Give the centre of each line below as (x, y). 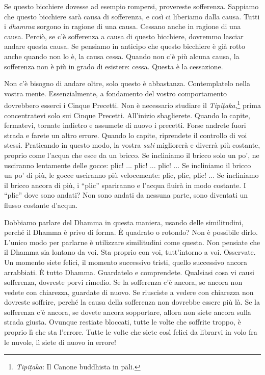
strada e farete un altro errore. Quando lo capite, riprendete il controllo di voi (126, 135)
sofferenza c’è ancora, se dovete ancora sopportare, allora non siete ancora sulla (128, 312)
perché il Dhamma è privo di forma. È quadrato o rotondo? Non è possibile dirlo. (131, 232)
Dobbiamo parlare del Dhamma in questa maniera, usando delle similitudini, (124, 222)
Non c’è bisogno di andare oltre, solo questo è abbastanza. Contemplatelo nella (127, 83)
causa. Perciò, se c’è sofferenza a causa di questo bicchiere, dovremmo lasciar (124, 36)
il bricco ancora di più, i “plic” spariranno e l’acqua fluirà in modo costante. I (125, 185)
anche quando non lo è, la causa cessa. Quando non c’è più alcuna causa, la (122, 56)
